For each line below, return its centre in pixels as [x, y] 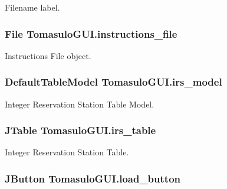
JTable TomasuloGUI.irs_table [80, 130]
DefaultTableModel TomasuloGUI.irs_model [113, 82]
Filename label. [32, 7]
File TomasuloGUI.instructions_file [91, 33]
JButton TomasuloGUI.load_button [93, 178]
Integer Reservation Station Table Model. [80, 104]
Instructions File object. [48, 55]
